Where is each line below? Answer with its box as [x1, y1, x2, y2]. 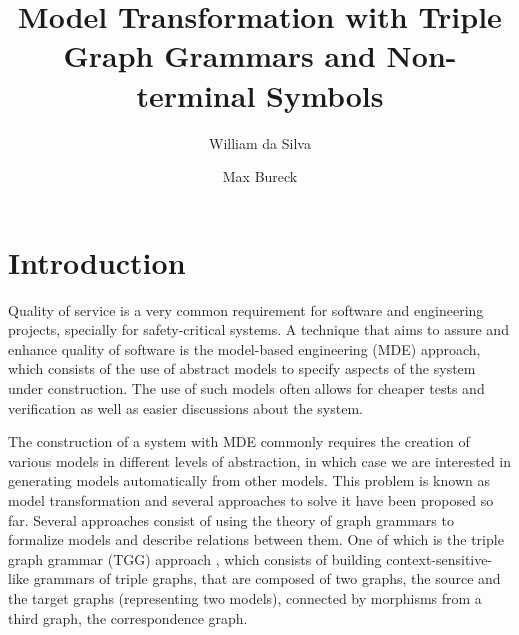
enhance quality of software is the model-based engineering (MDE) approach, [8, 338, 481, 359]
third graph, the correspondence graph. [8, 607, 248, 628]
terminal [136, 74, 256, 115]
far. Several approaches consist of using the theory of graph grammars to [8, 509, 454, 530]
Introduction [8, 241, 186, 282]
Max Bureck [222, 166, 298, 187]
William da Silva [209, 132, 311, 153]
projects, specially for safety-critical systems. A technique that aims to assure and [8, 319, 509, 340]
